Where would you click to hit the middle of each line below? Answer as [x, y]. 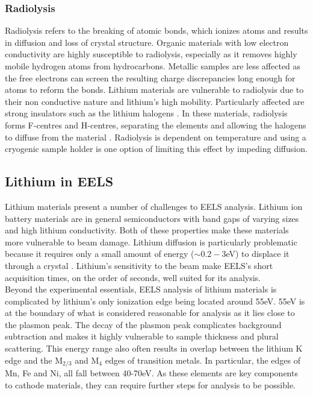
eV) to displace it [258, 254]
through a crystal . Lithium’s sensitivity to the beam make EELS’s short [139, 265]
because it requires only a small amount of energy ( [100, 254]
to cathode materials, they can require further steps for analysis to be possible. [150, 384]
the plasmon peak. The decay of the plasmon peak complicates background [143, 324]
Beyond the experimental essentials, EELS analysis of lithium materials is [141, 289]
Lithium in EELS [59, 181]
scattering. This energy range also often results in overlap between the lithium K [154, 348]
